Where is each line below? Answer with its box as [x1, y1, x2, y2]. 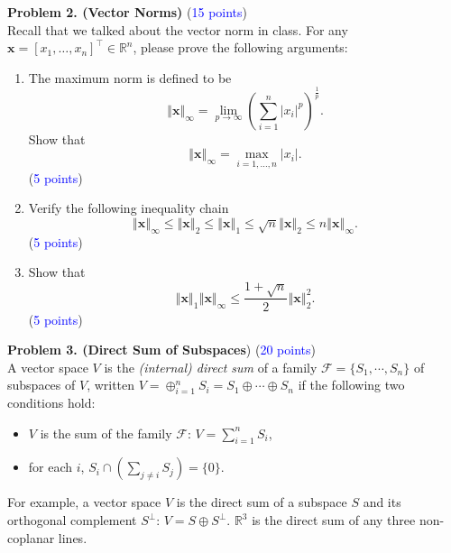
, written [87, 375, 135, 394]
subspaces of [7, 375, 76, 394]
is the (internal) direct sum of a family [104, 357, 318, 376]
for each [28, 457, 73, 476]
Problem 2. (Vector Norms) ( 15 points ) [7, 3, 248, 21]
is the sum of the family [40, 423, 172, 442]
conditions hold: [7, 393, 96, 412]
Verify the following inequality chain [28, 198, 229, 217]
